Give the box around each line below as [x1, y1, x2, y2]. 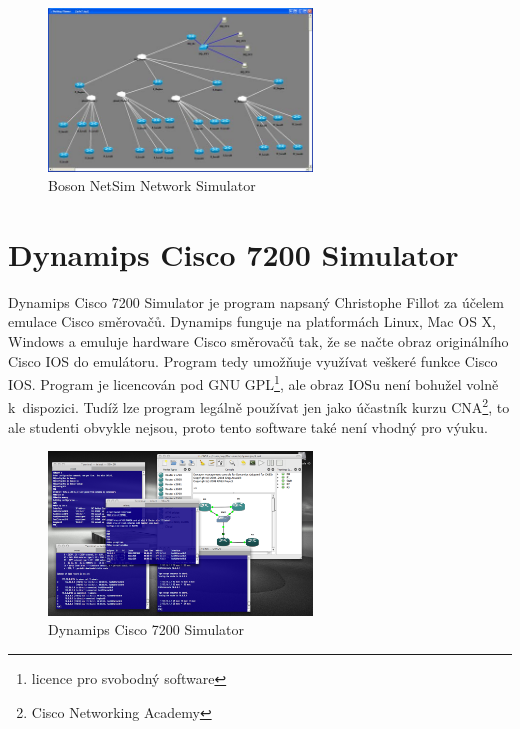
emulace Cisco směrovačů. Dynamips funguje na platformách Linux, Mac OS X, [8, 311, 496, 332]
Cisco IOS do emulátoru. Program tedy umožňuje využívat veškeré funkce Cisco [8, 350, 498, 371]
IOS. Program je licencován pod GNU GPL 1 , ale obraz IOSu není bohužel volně [8, 371, 499, 394]
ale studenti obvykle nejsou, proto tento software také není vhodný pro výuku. [8, 416, 488, 437]
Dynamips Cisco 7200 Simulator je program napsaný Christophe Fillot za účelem [8, 291, 504, 312]
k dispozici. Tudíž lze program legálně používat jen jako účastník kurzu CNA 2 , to [8, 394, 510, 418]
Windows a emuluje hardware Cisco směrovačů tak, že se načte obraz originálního [8, 331, 509, 352]
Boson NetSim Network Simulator [48, 175, 256, 196]
